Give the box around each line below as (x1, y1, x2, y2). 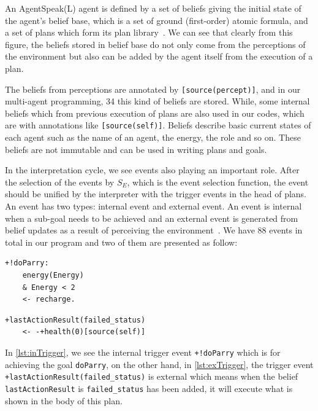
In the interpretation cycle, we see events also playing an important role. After (5, 163, 300, 176)
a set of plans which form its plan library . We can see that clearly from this (5, 26, 293, 39)
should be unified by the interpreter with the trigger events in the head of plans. (5, 187, 307, 200)
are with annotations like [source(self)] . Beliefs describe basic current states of (5, 119, 311, 131)
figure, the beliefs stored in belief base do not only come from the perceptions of (5, 37, 306, 50)
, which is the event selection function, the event (127, 175, 309, 188)
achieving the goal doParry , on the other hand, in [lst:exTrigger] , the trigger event (5, 358, 314, 370)
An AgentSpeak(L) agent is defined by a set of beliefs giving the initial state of (5, 2, 301, 14)
